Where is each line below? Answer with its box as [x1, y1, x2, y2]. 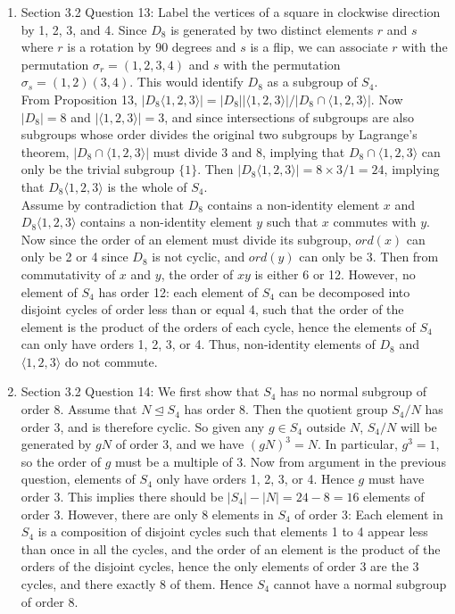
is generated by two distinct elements [170, 20, 374, 38]
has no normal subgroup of [280, 382, 427, 401]
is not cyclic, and [152, 247, 245, 266]
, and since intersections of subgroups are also [164, 107, 415, 126]
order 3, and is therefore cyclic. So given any [21, 417, 265, 436]
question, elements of [21, 469, 136, 488]
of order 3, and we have [115, 435, 244, 453]
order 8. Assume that [21, 400, 137, 419]
